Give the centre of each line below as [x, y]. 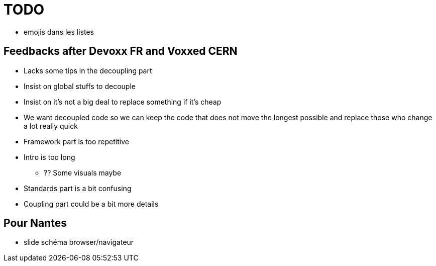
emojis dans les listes [59, 32]
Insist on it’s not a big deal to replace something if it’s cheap [123, 102]
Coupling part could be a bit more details [91, 204]
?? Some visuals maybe [83, 172]
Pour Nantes [35, 223]
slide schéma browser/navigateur [79, 242]
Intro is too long [49, 157]
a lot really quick [51, 126]
